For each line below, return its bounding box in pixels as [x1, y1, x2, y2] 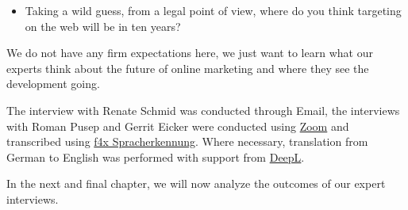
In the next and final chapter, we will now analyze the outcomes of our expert [6, 175, 386, 192]
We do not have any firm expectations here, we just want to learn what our [6, 44, 373, 61]
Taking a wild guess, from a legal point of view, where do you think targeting [25, 2, 402, 18]
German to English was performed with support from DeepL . [6, 148, 305, 165]
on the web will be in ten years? [25, 17, 181, 34]
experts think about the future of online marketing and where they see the [6, 59, 369, 76]
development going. [6, 75, 100, 92]
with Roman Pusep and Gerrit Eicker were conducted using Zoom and [6, 117, 349, 134]
